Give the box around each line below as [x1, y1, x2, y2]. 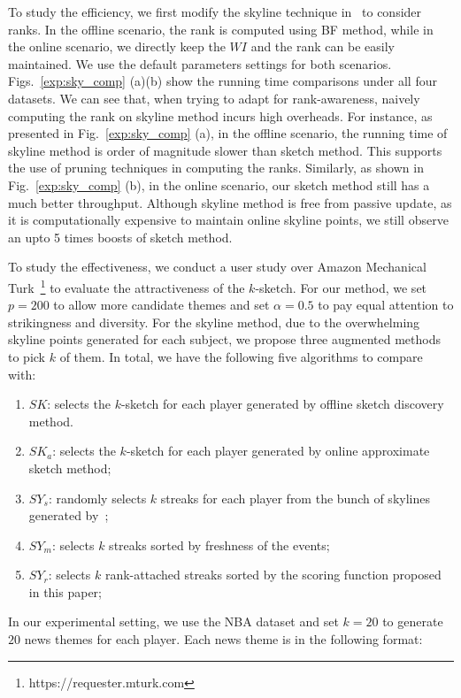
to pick [8, 347, 45, 365]
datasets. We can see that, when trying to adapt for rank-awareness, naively [8, 88, 420, 107]
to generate [382, 612, 443, 631]
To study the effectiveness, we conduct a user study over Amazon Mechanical [8, 257, 426, 276]
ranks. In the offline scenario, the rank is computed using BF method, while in [8, 19, 434, 38]
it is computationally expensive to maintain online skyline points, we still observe [8, 211, 449, 229]
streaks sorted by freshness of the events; [109, 535, 330, 554]
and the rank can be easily [250, 37, 395, 56]
